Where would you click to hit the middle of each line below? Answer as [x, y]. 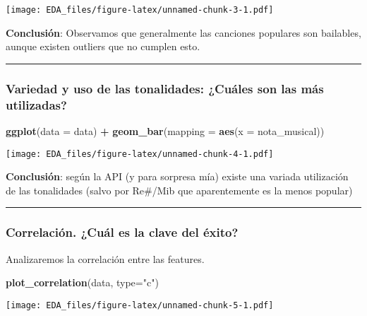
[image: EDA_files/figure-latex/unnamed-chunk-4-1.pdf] [140, 154]
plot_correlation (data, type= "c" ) [82, 282]
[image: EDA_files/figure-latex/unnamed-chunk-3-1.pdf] [140, 10]
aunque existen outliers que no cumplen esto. [103, 46]
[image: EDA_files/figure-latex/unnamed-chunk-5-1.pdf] [140, 305]
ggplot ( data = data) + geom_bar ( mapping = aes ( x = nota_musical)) [165, 130]
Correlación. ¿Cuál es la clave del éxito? [122, 232]
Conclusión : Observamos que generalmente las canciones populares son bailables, [183, 32]
